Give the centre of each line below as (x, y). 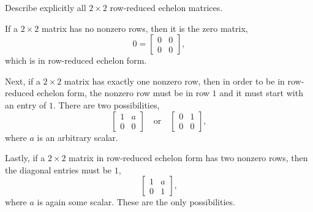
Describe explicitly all (46, 7)
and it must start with (261, 93)
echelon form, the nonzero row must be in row (123, 93)
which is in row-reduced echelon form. (76, 60)
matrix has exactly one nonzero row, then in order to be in (174, 81)
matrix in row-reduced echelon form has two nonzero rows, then (188, 158)
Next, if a (23, 81)
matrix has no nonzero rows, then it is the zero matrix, (145, 28)
